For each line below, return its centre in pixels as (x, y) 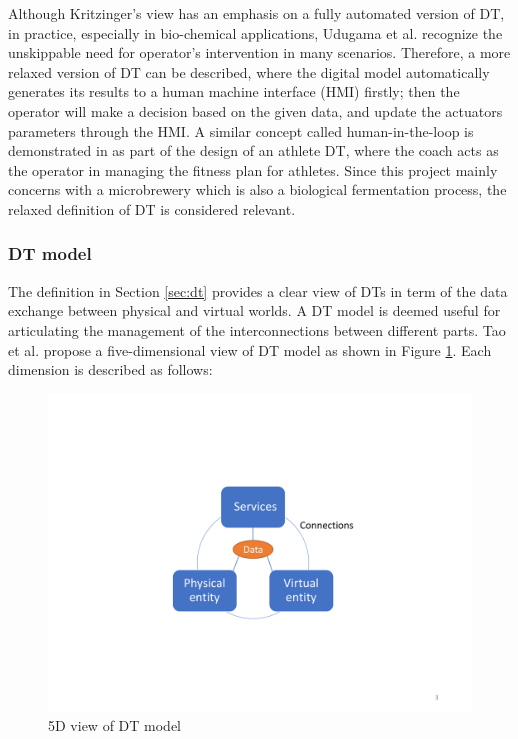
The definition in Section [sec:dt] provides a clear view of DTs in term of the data (258, 290)
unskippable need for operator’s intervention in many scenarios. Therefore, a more (259, 52)
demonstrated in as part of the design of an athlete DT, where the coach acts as (253, 150)
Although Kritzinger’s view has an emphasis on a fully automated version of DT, (256, 13)
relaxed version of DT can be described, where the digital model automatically (249, 71)
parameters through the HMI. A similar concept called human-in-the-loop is (241, 130)
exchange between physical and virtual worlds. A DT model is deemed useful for (254, 310)
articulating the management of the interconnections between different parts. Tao (257, 329)
